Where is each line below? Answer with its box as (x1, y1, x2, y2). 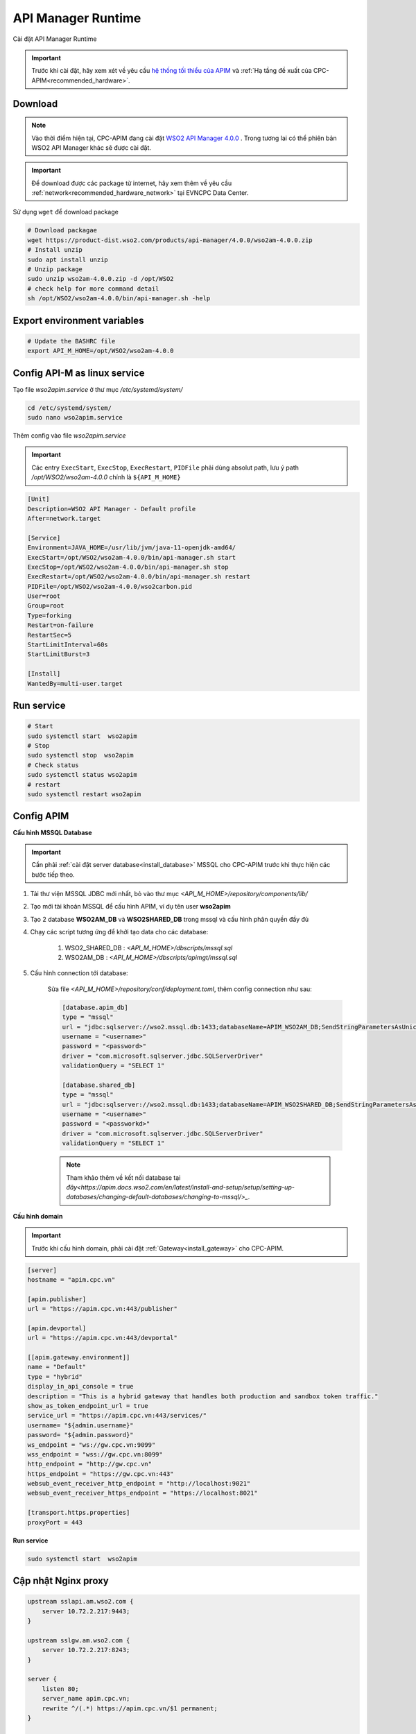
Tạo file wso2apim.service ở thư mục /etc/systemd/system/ (12, 385, 183, 393)
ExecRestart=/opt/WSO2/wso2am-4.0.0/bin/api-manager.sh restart (27, 573, 251, 581)
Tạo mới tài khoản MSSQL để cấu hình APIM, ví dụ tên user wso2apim (30, 902, 232, 911)
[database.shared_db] (62, 1081, 136, 1089)
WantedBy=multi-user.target (27, 680, 123, 687)
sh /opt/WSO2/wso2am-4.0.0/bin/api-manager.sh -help (27, 295, 211, 302)
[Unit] (27, 495, 50, 503)
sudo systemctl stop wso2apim (27, 751, 135, 759)
